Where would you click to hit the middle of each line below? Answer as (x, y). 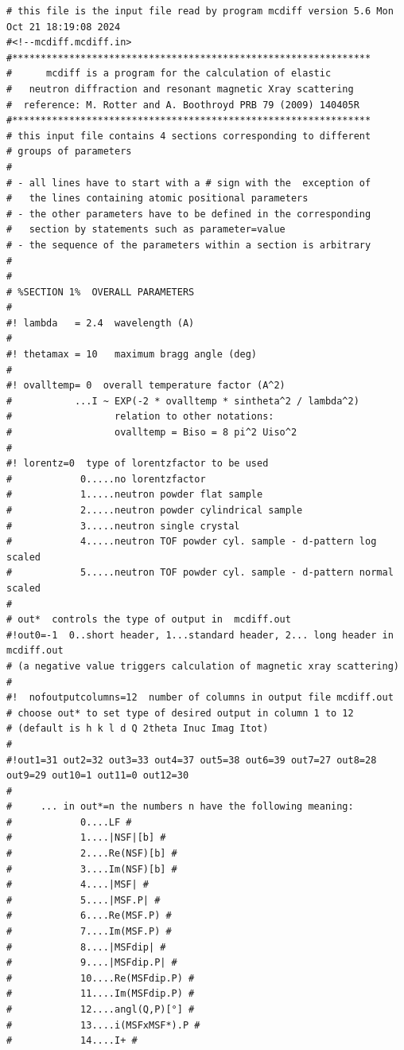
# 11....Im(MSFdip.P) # (101, 994)
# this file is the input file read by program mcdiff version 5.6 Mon (200, 11)
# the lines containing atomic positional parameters (157, 199)
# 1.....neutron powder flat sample (135, 495)
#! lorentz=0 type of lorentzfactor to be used (138, 464)
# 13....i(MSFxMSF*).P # (103, 1025)
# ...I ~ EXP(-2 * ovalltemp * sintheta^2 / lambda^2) (183, 401)
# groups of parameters (69, 152)
